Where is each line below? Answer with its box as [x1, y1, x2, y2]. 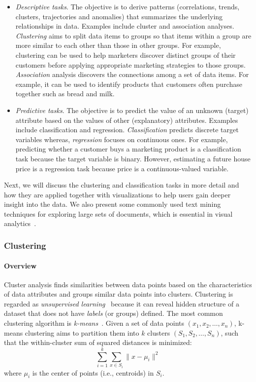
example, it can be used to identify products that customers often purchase [15, 78, 242, 89]
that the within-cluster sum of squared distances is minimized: [4, 337, 192, 347]
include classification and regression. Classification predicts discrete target [15, 124, 239, 135]
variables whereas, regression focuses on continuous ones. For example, [15, 134, 228, 144]
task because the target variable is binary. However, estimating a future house [15, 153, 251, 163]
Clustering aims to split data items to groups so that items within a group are [15, 30, 252, 40]
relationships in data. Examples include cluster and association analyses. [15, 21, 234, 31]
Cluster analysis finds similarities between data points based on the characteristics [4, 279, 252, 289]
